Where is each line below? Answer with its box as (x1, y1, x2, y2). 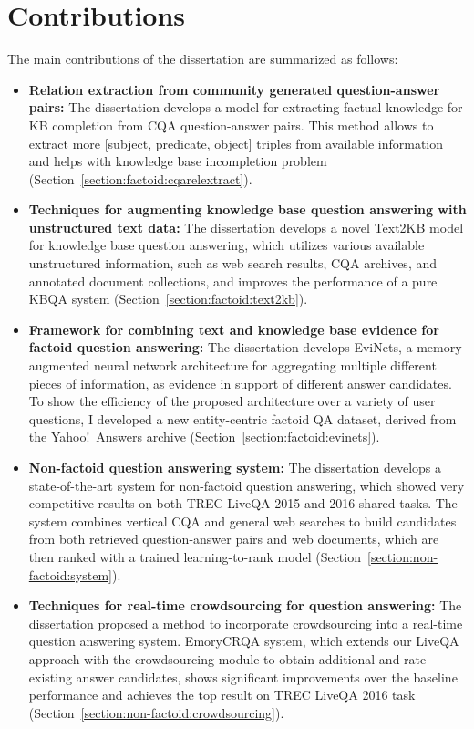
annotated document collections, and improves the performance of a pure (28, 271, 438, 290)
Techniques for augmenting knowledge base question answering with (28, 200, 467, 219)
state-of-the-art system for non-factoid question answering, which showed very (28, 475, 465, 495)
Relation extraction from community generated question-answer (28, 79, 440, 99)
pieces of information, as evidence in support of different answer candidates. (28, 373, 452, 392)
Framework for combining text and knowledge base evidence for (28, 319, 439, 338)
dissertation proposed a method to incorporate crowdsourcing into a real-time (28, 613, 463, 632)
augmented (28, 356, 90, 375)
